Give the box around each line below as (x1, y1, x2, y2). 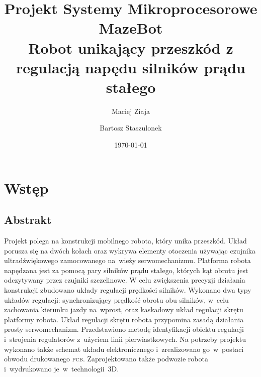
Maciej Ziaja (111, 105, 150, 116)
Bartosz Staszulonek (100, 122, 162, 133)
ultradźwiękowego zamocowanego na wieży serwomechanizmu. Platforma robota (4, 255, 251, 266)
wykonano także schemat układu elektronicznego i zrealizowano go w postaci (4, 343, 244, 354)
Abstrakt (4, 212, 52, 227)
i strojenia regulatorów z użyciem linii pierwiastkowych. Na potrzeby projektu (4, 333, 246, 344)
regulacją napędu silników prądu (16, 57, 245, 77)
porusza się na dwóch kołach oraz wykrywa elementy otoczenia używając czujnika (4, 245, 255, 256)
